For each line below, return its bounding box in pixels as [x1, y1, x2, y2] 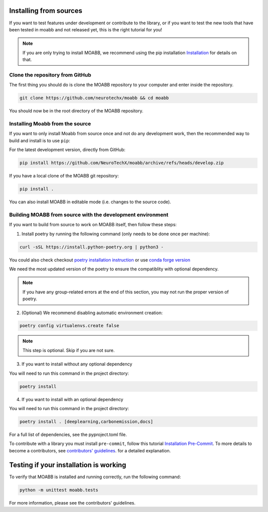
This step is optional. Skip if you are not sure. [22, 347, 115, 353]
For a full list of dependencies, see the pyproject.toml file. [9, 431, 127, 437]
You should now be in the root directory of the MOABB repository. [9, 108, 143, 114]
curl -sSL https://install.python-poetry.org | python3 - [19, 244, 164, 250]
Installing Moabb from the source [9, 120, 91, 127]
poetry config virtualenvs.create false [19, 323, 119, 329]
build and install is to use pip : [9, 137, 70, 144]
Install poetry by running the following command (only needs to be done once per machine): [21, 231, 210, 237]
